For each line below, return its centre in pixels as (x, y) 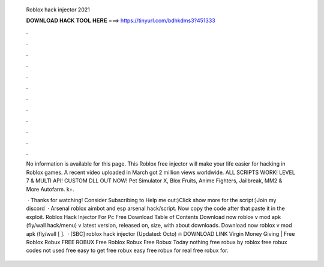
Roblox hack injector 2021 (58, 10)
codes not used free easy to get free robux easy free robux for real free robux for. (127, 250)
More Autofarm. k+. (50, 189)
